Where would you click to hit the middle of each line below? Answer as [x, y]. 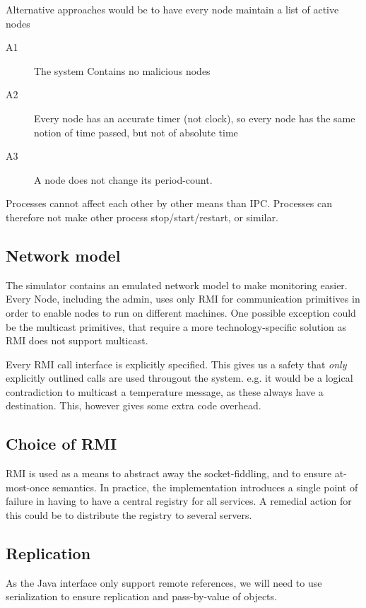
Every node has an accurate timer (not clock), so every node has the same [195, 118]
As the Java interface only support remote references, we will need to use [164, 582]
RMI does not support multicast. [77, 340]
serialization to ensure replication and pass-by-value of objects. [141, 596]
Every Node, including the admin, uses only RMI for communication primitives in [183, 299]
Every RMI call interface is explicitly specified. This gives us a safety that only [176, 364]
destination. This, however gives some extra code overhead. [134, 405]
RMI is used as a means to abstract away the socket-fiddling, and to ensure [169, 473]
